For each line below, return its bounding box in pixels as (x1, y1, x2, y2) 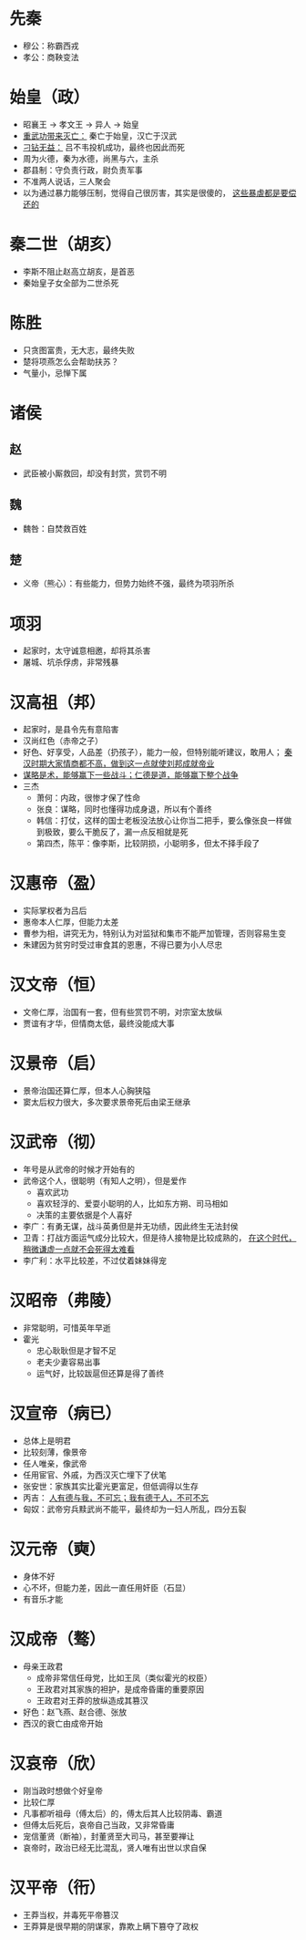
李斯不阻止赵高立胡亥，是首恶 (22, 265, 135, 276)
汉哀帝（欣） (9, 1753, 107, 1774)
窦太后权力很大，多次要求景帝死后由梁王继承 (22, 1096, 191, 1108)
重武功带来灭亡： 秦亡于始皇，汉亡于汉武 (22, 130, 178, 141)
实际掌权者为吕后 (22, 905, 87, 917)
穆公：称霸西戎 (22, 40, 79, 51)
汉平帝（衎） (9, 1877, 107, 1898)
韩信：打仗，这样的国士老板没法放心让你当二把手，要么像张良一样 (36, 815, 284, 826)
